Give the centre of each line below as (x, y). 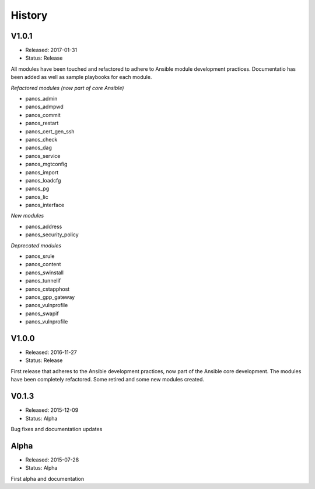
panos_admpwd (44, 107)
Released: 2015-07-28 (52, 460)
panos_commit (43, 115)
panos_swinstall (45, 273)
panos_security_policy (52, 235)
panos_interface (45, 205)
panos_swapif (42, 314)
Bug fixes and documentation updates (57, 429)
